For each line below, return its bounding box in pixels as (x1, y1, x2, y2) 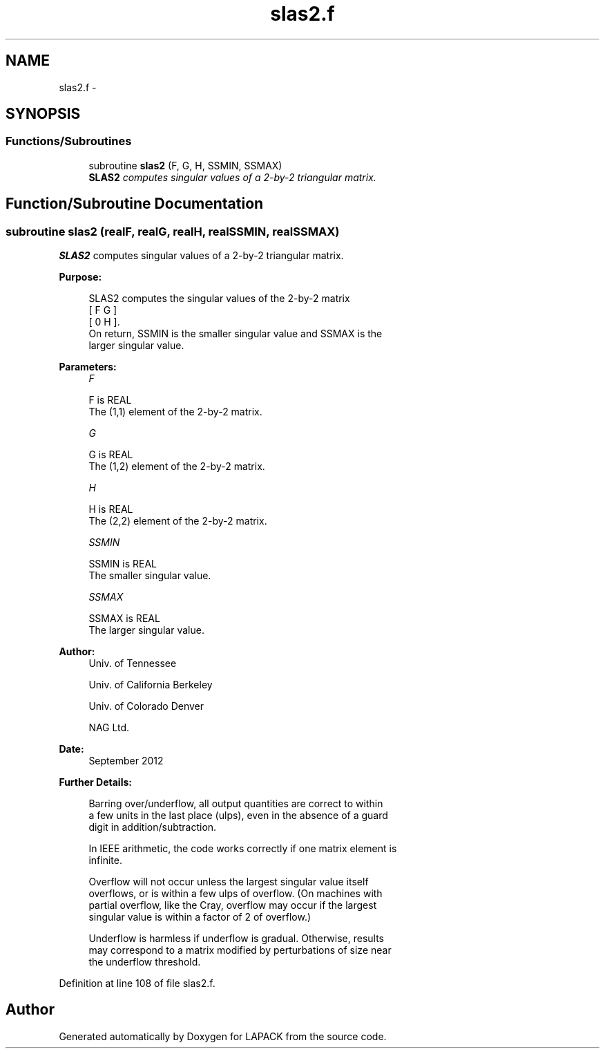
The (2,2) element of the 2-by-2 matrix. (88, 515, 267, 527)
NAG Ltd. (88, 722, 130, 734)
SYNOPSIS (6, 105, 81, 123)
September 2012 (88, 755, 164, 767)
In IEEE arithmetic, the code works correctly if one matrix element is (88, 843, 397, 855)
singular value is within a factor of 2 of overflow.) (88, 911, 311, 923)
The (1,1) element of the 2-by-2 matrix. (88, 406, 262, 418)
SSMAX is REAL (88, 612, 160, 625)
